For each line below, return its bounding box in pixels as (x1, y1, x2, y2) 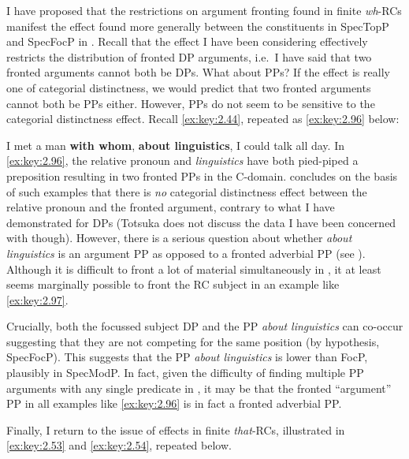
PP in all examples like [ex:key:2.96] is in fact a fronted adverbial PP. (6, 395, 342, 412)
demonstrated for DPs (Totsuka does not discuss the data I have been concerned (6, 214, 396, 230)
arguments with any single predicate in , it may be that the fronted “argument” (6, 379, 392, 396)
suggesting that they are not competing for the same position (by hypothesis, (6, 333, 380, 349)
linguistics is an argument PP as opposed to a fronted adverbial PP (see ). (6, 244, 366, 261)
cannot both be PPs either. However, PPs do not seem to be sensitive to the (6, 95, 375, 111)
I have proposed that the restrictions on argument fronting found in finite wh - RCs (6, 2, 402, 18)
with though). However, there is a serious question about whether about (6, 229, 352, 246)
